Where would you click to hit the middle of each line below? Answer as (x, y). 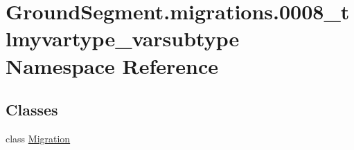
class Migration (38, 138)
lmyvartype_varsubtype (123, 38)
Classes (32, 110)
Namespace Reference (112, 65)
